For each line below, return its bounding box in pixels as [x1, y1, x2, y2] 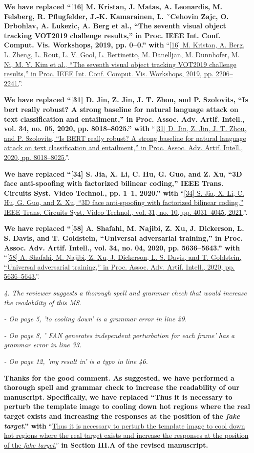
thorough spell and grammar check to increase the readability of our [4, 382, 240, 392]
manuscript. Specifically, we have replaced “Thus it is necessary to [4, 391, 233, 402]
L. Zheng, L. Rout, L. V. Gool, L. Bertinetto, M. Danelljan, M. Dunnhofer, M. [4, 49, 240, 59]
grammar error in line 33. [4, 340, 82, 350]
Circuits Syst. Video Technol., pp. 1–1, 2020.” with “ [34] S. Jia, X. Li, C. [4, 187, 244, 198]
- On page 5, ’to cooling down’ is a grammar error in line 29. [4, 314, 187, 324]
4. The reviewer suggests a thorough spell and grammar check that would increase [4, 288, 247, 298]
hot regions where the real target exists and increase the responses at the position [4, 430, 249, 440]
